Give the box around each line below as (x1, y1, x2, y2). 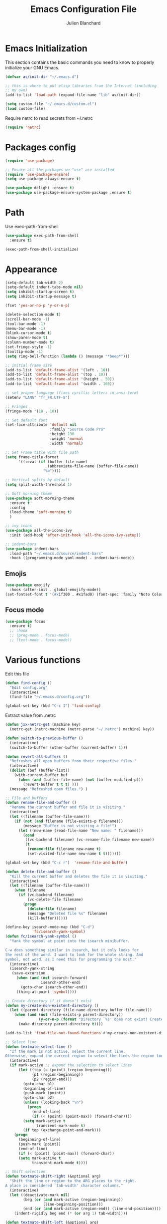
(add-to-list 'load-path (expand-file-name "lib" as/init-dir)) (5, 92, 141, 98)
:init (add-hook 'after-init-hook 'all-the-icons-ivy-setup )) (9, 533, 141, 538)
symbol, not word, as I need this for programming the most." (5, 957, 137, 962)
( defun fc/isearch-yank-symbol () (5, 934, 77, 939)
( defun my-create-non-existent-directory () (5, 1003, 99, 1008)
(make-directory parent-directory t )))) (18, 1022, 103, 1027)
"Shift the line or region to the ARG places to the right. (9, 1179, 137, 1184)
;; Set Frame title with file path (5, 450, 79, 455)
